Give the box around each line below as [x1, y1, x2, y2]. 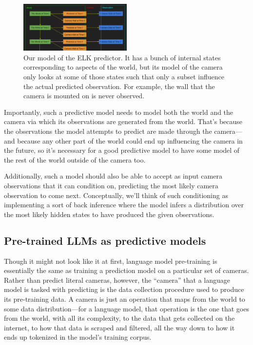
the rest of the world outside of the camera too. [4, 154, 146, 164]
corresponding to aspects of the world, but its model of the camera [23, 62, 223, 72]
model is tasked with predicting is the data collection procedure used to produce [4, 284, 244, 294]
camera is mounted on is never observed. [23, 91, 145, 101]
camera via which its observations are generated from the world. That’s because [4, 116, 243, 127]
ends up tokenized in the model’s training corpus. [4, 332, 152, 342]
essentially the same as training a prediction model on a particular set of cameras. [4, 265, 249, 275]
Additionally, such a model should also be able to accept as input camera [4, 171, 222, 181]
